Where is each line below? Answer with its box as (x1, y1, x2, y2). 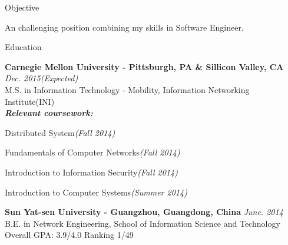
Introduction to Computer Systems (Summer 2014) (5, 186, 187, 198)
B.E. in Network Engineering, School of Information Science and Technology (5, 217, 280, 229)
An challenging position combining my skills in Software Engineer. (5, 21, 244, 33)
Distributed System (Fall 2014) (5, 126, 115, 138)
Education (5, 41, 42, 53)
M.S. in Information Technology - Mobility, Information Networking (5, 83, 250, 95)
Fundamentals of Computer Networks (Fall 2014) (5, 146, 180, 158)
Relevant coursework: (5, 107, 93, 119)
